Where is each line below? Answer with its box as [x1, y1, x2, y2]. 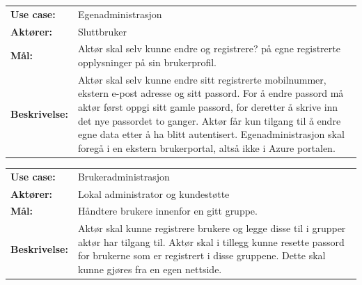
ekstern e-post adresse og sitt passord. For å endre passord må [77, 86, 344, 100]
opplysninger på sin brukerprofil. [77, 55, 217, 70]
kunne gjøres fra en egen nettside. [77, 262, 222, 276]
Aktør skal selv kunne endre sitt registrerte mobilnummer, [77, 72, 326, 86]
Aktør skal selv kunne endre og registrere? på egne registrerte [77, 41, 340, 56]
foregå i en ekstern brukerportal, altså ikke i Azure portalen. [77, 140, 336, 155]
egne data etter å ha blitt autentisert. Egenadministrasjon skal [77, 127, 345, 141]
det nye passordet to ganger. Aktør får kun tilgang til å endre [77, 113, 341, 128]
